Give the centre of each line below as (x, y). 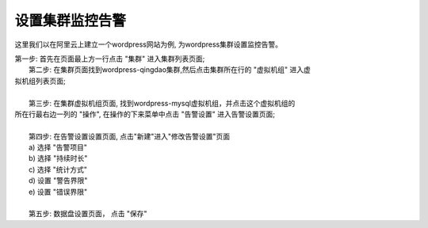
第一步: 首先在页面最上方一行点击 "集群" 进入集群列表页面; (110, 59)
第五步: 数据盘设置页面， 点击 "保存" (88, 214)
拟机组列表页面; (40, 81)
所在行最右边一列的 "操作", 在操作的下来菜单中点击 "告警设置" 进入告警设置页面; (145, 114)
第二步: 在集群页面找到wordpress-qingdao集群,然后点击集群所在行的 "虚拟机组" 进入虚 (170, 70)
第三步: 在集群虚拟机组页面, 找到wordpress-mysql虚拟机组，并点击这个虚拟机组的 (162, 103)
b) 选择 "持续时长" (58, 158)
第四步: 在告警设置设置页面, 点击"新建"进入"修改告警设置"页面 (130, 136)
